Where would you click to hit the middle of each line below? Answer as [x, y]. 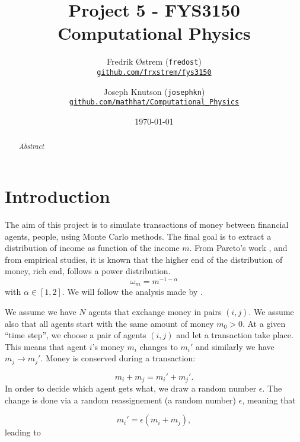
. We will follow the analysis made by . [132, 292]
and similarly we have [235, 346]
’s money [108, 346]
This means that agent [46, 346]
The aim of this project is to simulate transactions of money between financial [147, 224]
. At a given [264, 323]
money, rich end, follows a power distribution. [88, 271]
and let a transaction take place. [235, 335]
